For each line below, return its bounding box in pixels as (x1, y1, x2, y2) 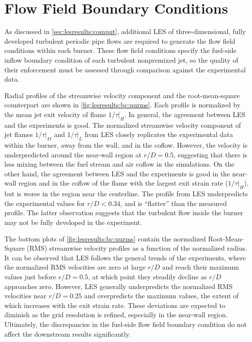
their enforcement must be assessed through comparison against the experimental (4, 64, 246, 74)
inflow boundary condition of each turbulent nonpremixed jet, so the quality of (4, 54, 238, 65)
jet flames (4, 129, 33, 139)
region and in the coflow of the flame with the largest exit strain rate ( (18, 178, 228, 188)
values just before (4, 271, 56, 281)
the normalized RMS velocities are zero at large (4, 262, 146, 272)
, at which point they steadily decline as (88, 271, 207, 281)
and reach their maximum (162, 262, 239, 272)
